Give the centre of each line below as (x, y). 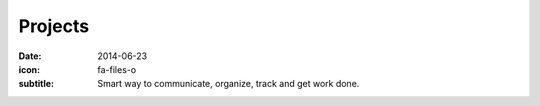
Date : (30, 56)
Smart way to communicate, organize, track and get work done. (228, 84)
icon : (29, 69)
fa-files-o (117, 69)
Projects (54, 26)
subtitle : (36, 84)
